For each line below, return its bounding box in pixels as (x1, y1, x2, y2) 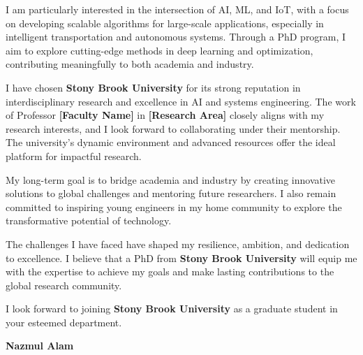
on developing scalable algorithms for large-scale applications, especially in (6, 15, 324, 30)
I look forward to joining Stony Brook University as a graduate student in (6, 301, 338, 316)
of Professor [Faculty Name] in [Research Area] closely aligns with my (6, 108, 325, 122)
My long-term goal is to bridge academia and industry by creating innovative (6, 172, 336, 187)
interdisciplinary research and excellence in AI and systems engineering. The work (6, 94, 356, 108)
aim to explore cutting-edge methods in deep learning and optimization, (6, 43, 313, 57)
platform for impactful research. (6, 148, 142, 163)
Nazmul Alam (6, 338, 74, 353)
